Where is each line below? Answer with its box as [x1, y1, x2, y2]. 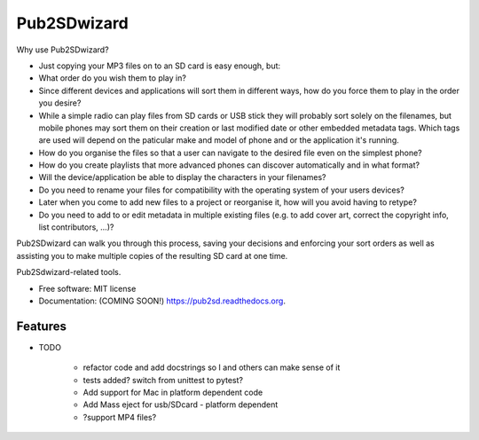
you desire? [38, 98, 82, 108]
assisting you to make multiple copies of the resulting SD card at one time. [16, 250, 288, 261]
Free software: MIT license [38, 283, 137, 294]
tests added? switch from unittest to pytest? [82, 374, 244, 385]
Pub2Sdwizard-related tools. [16, 267, 122, 278]
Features [16, 318, 67, 334]
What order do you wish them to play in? [38, 73, 186, 83]
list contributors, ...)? [38, 222, 114, 232]
